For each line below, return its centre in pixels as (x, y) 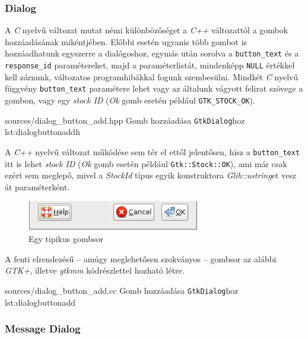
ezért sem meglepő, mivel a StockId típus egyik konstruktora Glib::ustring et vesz (151, 175)
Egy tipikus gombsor (66, 239)
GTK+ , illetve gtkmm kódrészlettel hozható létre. (95, 270)
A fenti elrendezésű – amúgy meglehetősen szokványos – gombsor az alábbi (141, 258)
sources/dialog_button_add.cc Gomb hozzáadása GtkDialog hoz (122, 290)
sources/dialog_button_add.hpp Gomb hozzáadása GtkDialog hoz (125, 120)
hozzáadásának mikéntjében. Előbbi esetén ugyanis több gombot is (126, 41)
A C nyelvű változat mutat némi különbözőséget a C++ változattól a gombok (147, 30)
